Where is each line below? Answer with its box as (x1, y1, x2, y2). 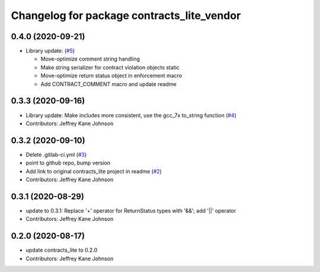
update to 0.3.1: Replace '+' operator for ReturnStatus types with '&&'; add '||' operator (25, 207, 236, 214)
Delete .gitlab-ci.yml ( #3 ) (25, 151, 87, 158)
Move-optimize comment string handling (40, 55, 140, 62)
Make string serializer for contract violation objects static (40, 64, 180, 71)
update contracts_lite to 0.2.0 (25, 246, 98, 254)
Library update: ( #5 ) (25, 48, 75, 55)
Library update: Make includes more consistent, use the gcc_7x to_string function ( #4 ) (25, 112, 237, 119)
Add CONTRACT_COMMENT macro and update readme (40, 80, 177, 87)
